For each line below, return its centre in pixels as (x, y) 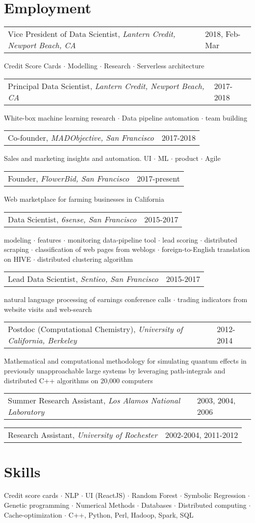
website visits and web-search (48, 309)
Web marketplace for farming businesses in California (84, 199)
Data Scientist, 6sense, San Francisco (72, 219)
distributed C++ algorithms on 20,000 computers (78, 380)
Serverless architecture (171, 66)
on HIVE (18, 259)
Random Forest (155, 495)
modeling (18, 239)
